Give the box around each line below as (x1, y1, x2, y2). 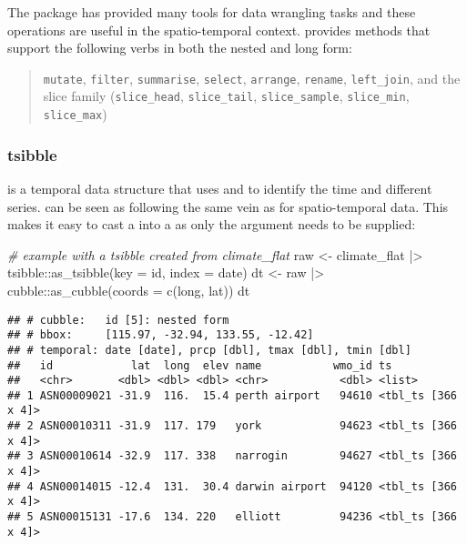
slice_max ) (43, 105, 107, 124)
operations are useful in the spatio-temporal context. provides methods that (7, 20, 431, 39)
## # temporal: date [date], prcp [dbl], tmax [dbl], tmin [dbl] (7, 343, 411, 357)
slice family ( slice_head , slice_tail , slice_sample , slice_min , (43, 86, 410, 106)
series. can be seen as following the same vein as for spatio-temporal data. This (7, 196, 449, 216)
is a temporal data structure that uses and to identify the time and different (7, 178, 432, 197)
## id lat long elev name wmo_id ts (7, 358, 392, 372)
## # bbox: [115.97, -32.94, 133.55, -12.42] (7, 328, 314, 342)
